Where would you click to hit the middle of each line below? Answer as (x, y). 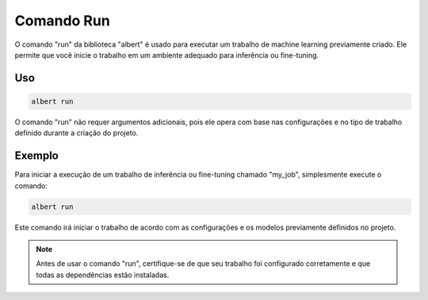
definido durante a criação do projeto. (76, 133)
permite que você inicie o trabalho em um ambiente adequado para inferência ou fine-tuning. (167, 55)
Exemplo (36, 156)
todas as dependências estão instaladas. (103, 275)
